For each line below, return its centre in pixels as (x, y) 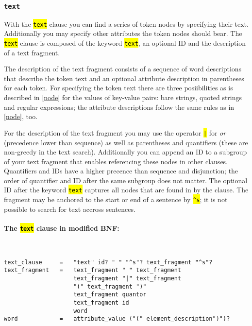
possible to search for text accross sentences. (70, 209)
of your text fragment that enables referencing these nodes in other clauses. (116, 161)
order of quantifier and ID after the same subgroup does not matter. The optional (126, 180)
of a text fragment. (32, 52)
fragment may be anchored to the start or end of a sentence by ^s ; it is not (116, 199)
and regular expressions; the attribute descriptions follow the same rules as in (119, 107)
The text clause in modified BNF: (62, 228)
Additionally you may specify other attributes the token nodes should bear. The (123, 33)
